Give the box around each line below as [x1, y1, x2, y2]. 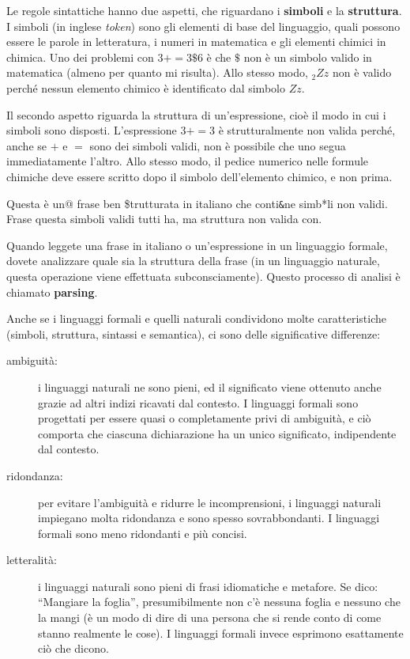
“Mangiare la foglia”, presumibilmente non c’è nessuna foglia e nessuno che [38, 593, 401, 610]
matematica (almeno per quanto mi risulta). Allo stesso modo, [6, 64, 308, 81]
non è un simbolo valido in [243, 48, 372, 65]
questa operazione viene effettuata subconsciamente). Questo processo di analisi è [6, 267, 401, 284]
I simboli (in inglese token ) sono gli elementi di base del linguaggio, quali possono [6, 17, 401, 34]
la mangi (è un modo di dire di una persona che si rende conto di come [38, 609, 382, 626]
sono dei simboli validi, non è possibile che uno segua [89, 137, 346, 153]
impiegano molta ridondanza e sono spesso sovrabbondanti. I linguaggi [38, 509, 380, 526]
